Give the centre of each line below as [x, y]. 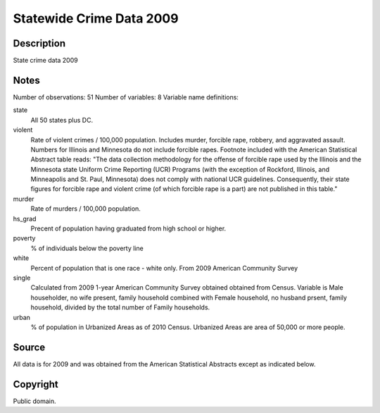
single [22, 278]
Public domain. [34, 401]
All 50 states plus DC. [62, 120]
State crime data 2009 [45, 61]
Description [39, 43]
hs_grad [25, 218]
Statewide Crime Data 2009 [96, 18]
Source [29, 347]
